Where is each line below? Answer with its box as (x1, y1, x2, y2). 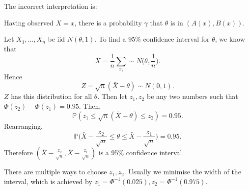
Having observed (4, 17, 54, 27)
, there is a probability (74, 17, 142, 27)
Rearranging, (4, 120, 43, 131)
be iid (48, 34, 65, 44)
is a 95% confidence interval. (98, 147, 184, 158)
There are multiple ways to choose (4, 166, 107, 177)
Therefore (4, 147, 33, 158)
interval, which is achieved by (4, 176, 92, 186)
